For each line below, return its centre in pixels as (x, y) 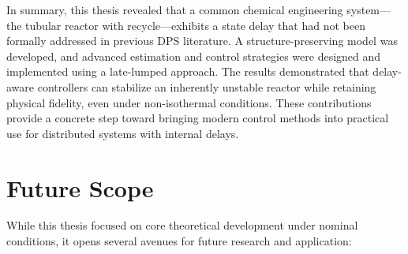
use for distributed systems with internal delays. (123, 133)
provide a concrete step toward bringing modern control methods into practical (198, 118)
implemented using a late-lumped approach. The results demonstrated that (188, 71)
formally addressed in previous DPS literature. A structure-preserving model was (202, 41)
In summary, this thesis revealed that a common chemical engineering (175, 9)
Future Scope (80, 187)
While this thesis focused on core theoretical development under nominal (182, 225)
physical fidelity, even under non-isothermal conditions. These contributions (189, 102)
